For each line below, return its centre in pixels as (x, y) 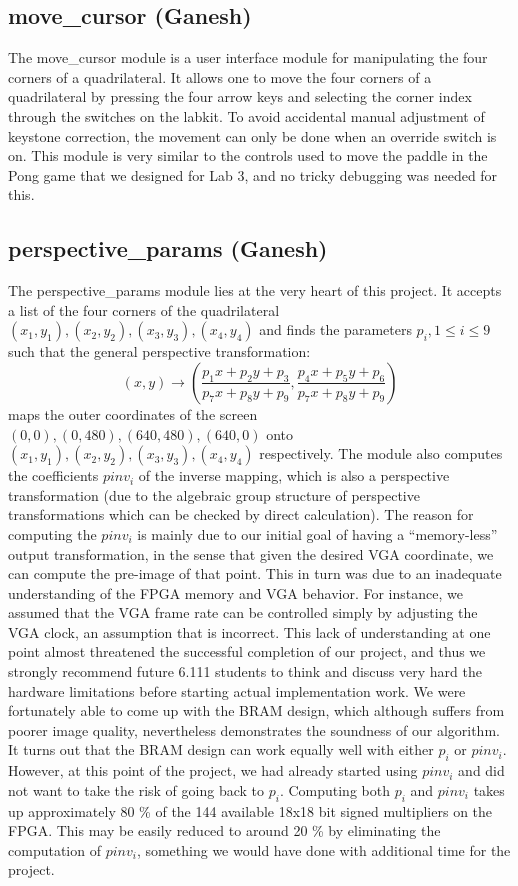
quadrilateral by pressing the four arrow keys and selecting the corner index (240, 96)
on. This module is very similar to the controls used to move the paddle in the (248, 155)
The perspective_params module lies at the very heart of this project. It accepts (255, 290)
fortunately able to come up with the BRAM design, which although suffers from (256, 710)
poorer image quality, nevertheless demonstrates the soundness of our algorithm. (254, 729)
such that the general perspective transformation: (159, 351)
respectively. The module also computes (381, 453)
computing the (52, 533)
